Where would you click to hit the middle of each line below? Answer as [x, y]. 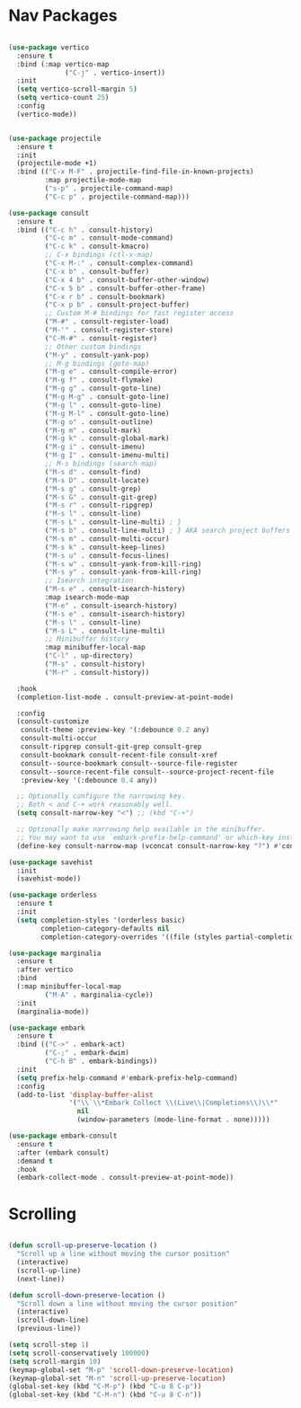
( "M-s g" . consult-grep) [93, 489]
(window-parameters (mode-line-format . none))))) [173, 1120]
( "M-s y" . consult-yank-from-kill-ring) [123, 572]
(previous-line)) [49, 1329]
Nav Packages [63, 16]
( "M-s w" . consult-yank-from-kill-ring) [123, 564]
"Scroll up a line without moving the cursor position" [123, 1254]
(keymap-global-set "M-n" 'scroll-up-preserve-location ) [117, 1378]
